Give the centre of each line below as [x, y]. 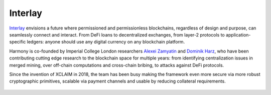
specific [18, 42]
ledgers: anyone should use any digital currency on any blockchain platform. [106, 42]
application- [238, 34]
